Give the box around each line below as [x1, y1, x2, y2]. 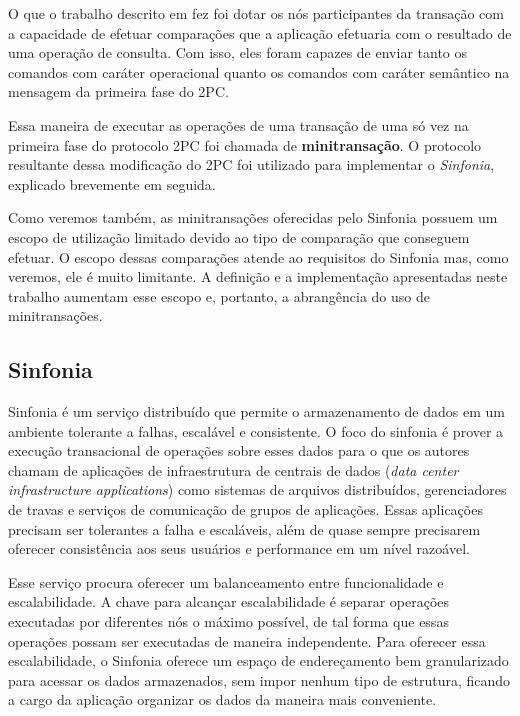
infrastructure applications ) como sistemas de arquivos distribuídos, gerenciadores [8, 479, 507, 500]
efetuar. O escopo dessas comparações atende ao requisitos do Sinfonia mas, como [8, 246, 509, 267]
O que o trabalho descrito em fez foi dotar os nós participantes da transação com [8, 3, 504, 23]
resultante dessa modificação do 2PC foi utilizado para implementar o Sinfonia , [8, 154, 495, 175]
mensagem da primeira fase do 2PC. [8, 81, 229, 102]
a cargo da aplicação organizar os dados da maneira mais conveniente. [8, 689, 437, 710]
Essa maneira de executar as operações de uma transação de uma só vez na [8, 114, 469, 135]
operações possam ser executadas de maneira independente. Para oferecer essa [8, 630, 486, 651]
